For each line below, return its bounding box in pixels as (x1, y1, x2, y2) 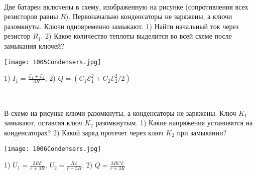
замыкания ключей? (4, 40, 64, 51)
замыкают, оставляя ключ (4, 117, 82, 128)
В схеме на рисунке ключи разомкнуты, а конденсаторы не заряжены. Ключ (4, 107, 236, 118)
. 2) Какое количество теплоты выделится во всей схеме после (41, 31, 232, 41)
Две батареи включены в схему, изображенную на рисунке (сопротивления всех (4, 1, 248, 12)
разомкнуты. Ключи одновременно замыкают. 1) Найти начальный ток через (4, 21, 239, 31)
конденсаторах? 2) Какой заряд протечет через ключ (4, 127, 164, 137)
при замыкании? (177, 127, 227, 137)
